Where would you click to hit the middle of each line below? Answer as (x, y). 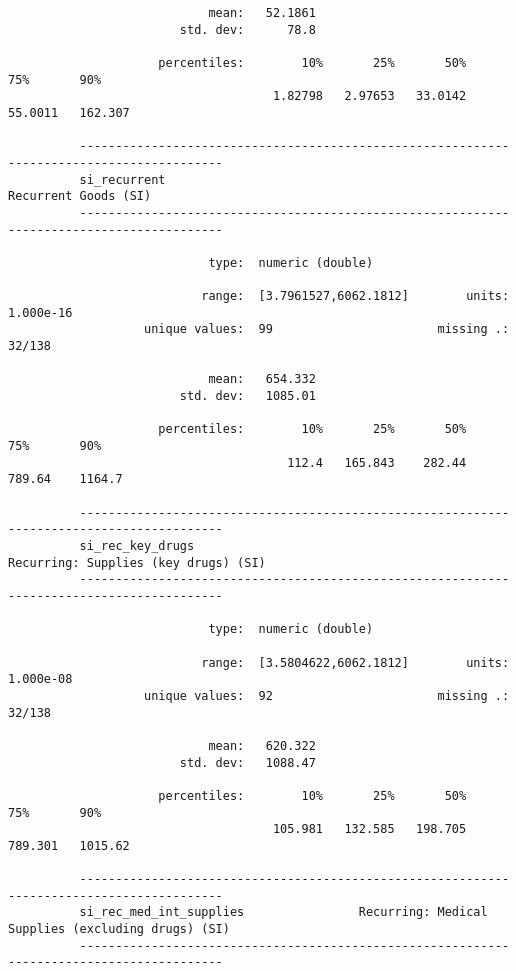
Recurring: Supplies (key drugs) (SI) (137, 562)
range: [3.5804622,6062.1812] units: (355, 662)
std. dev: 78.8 (247, 29)
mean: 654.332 (262, 379)
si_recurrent (122, 179)
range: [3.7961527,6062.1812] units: (355, 296)
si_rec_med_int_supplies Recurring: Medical (283, 912)
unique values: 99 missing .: (327, 329)
